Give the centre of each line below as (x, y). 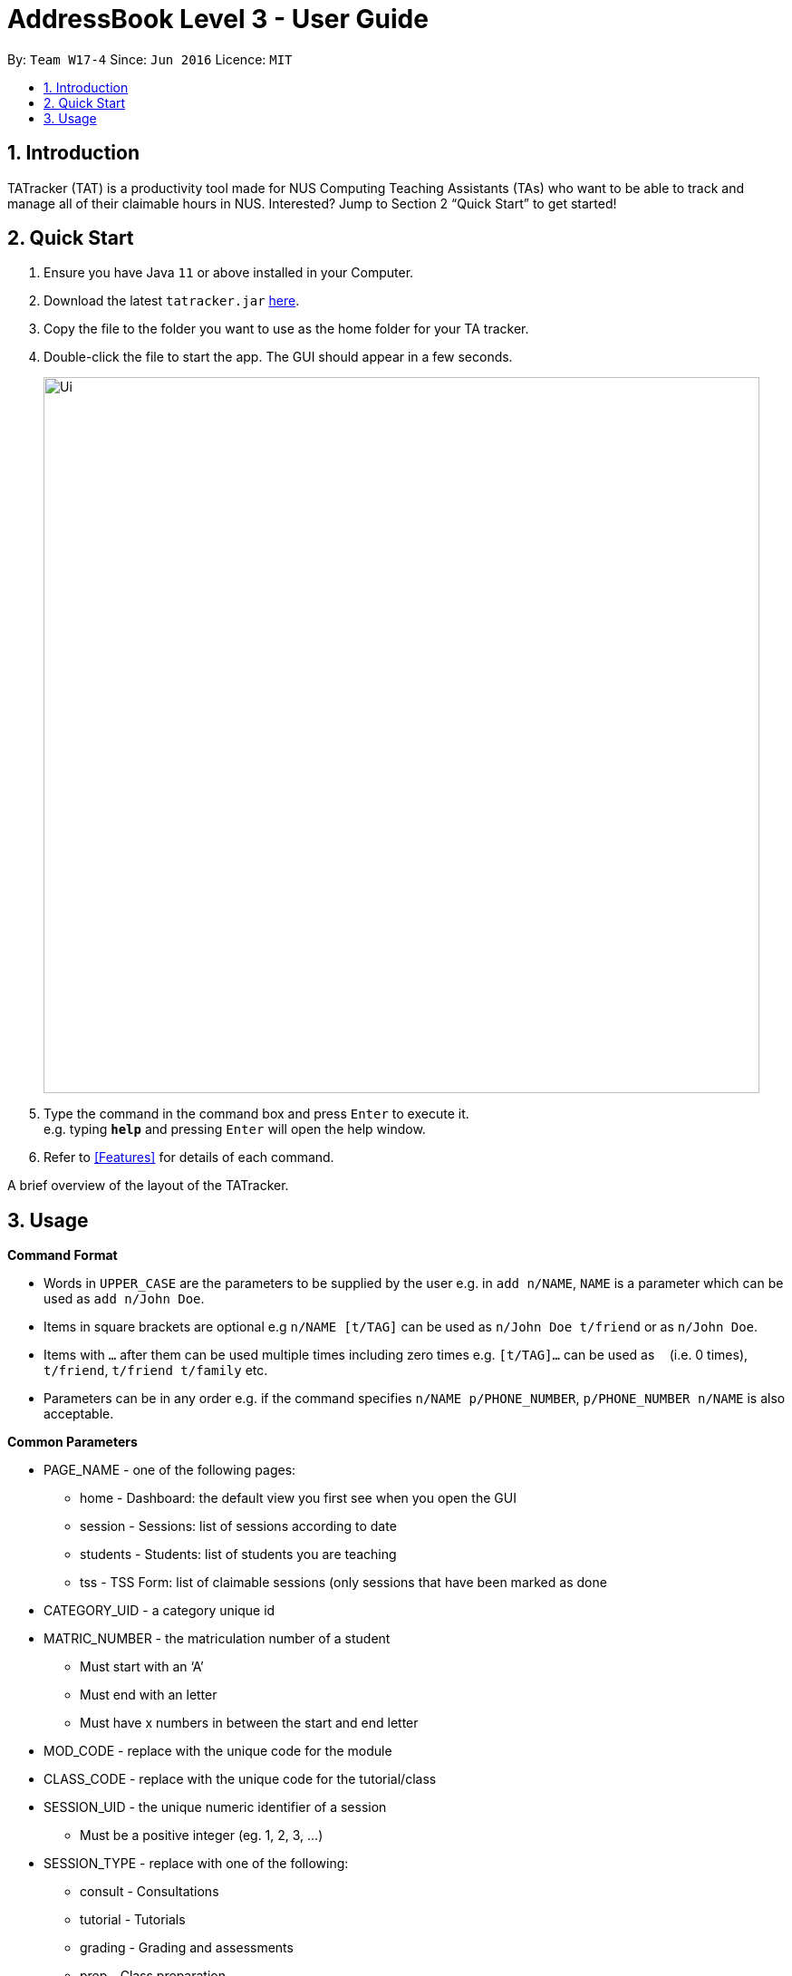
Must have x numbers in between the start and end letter (249, 1723)
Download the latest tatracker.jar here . (172, 301)
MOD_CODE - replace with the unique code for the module (218, 1751)
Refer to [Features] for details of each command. (189, 1158)
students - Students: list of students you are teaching (238, 1555)
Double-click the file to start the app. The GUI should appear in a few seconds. (278, 357)
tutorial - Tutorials (133, 1920)
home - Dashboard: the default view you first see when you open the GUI (298, 1498)
